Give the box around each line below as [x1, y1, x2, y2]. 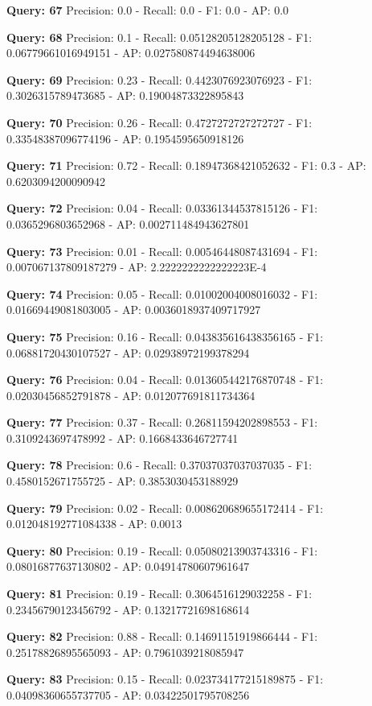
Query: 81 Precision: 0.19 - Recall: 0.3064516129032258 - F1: [6, 585, 313, 602]
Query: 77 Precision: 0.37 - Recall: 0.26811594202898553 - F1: [6, 414, 318, 431]
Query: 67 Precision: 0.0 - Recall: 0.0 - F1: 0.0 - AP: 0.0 [6, 2, 289, 18]
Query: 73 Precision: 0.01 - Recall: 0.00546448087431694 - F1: [6, 242, 318, 259]
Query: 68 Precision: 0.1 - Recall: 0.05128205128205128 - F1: [6, 28, 313, 45]
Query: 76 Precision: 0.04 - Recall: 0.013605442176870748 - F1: [6, 371, 324, 388]
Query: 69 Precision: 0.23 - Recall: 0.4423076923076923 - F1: [6, 71, 313, 88]
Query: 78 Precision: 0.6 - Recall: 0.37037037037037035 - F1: [6, 456, 313, 473]
